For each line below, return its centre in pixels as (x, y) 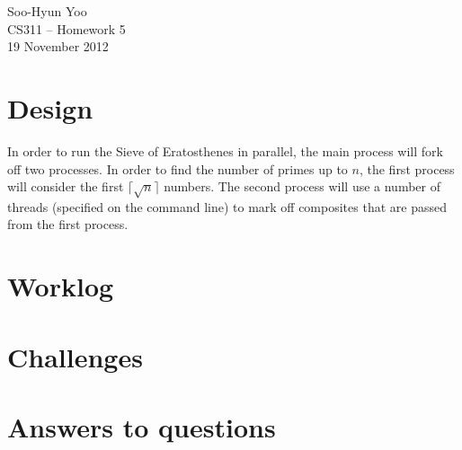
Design (50, 107)
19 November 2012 (58, 46)
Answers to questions (142, 426)
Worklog (61, 286)
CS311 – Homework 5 (67, 28)
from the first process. (68, 224)
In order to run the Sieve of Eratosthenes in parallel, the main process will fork (225, 150)
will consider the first (66, 186)
